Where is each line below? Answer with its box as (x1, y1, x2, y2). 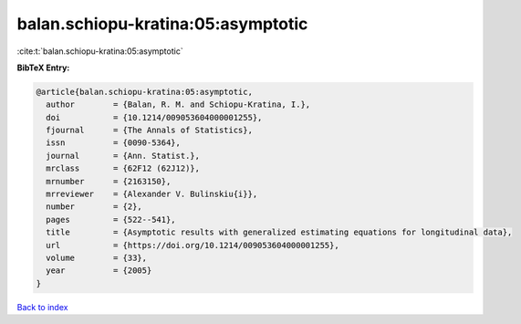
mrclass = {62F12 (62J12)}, (46, 163, 201, 173)
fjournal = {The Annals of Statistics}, (46, 125, 253, 136)
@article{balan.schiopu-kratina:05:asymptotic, (36, 87, 253, 97)
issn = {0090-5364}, (46, 138, 182, 148)
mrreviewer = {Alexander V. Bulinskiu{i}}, (46, 189, 258, 200)
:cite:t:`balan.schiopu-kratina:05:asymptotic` (16, 46, 183, 57)
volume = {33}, (46, 253, 148, 263)
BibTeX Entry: (16, 62, 70, 73)
